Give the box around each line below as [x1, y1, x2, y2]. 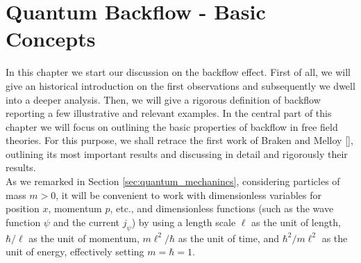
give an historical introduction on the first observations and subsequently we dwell [6, 78, 355, 93]
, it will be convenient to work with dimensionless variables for [56, 187, 322, 202]
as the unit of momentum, [28, 230, 140, 245]
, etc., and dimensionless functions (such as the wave [110, 201, 334, 216]
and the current [53, 214, 120, 229]
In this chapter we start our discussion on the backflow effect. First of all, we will [6, 65, 351, 79]
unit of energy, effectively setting [6, 244, 144, 259]
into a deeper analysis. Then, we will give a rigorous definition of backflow [6, 92, 321, 106]
